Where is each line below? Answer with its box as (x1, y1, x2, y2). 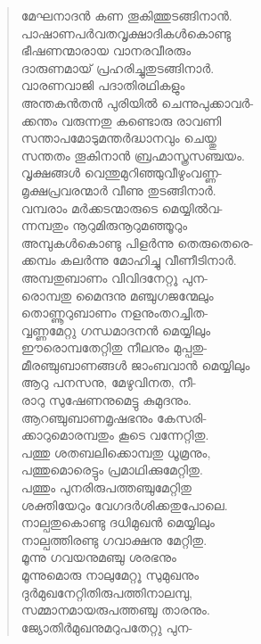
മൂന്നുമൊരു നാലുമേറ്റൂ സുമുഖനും (20, 566, 200, 583)
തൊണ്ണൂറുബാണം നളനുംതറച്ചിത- (20, 303, 208, 322)
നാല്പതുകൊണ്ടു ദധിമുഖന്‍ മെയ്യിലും (20, 513, 215, 532)
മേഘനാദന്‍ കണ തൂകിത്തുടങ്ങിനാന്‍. (20, 6, 232, 24)
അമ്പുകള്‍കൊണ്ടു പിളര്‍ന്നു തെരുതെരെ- (20, 233, 254, 252)
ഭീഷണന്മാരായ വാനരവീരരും (20, 41, 192, 60)
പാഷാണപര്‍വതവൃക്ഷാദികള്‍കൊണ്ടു (20, 23, 232, 42)
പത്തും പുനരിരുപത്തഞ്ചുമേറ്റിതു (20, 478, 192, 497)
